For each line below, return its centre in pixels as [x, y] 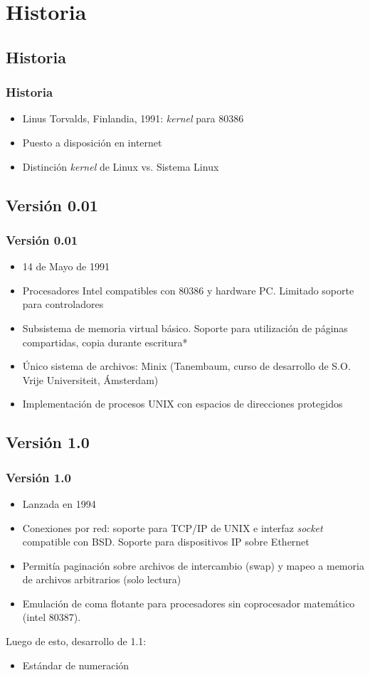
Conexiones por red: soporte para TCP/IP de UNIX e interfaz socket [173, 527]
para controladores [63, 304]
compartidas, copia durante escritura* [105, 342]
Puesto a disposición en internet [92, 142]
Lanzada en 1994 [59, 503]
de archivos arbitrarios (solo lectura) [102, 579]
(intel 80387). [52, 617]
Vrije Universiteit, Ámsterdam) [90, 379]
